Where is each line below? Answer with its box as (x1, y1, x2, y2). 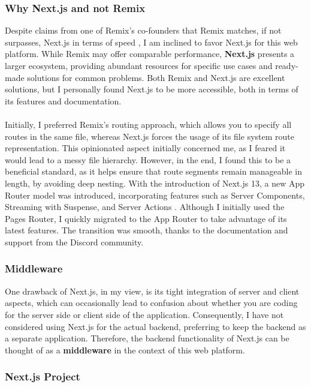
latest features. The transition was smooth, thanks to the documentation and (5, 224, 288, 236)
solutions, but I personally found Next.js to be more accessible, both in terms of (5, 83, 298, 95)
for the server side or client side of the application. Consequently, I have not (5, 308, 284, 320)
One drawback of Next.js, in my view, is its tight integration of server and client (5, 284, 300, 297)
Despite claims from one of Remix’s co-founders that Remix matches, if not (5, 24, 282, 37)
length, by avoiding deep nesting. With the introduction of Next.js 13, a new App (5, 176, 304, 189)
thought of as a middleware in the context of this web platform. (5, 343, 245, 356)
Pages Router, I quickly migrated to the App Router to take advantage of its (5, 212, 287, 224)
